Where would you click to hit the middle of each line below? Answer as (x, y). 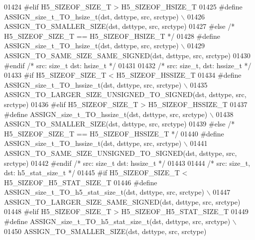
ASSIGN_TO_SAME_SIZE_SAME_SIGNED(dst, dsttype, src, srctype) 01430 (127, 55)
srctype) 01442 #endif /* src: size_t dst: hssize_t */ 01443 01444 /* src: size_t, (127, 163)
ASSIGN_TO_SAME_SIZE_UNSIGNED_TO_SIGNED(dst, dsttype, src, (121, 153)
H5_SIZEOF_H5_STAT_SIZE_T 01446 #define (81, 182)
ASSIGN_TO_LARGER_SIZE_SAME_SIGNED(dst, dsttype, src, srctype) (122, 201)
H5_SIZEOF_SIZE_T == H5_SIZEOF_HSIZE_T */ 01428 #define (112, 36)
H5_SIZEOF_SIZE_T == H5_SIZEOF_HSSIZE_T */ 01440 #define (114, 133)
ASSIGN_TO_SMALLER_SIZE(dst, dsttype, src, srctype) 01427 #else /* (120, 26)
